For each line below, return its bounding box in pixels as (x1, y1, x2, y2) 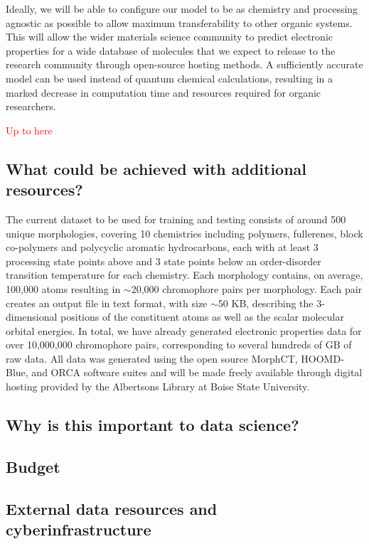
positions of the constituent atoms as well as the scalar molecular (60, 309, 344, 324)
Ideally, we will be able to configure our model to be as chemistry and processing (6, 1, 358, 16)
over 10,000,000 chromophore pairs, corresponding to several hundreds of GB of (6, 337, 352, 352)
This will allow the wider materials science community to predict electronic (6, 29, 333, 44)
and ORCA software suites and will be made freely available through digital (31, 365, 363, 380)
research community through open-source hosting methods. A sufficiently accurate (6, 57, 363, 72)
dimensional (6, 309, 58, 324)
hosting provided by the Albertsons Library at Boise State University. (6, 379, 310, 394)
